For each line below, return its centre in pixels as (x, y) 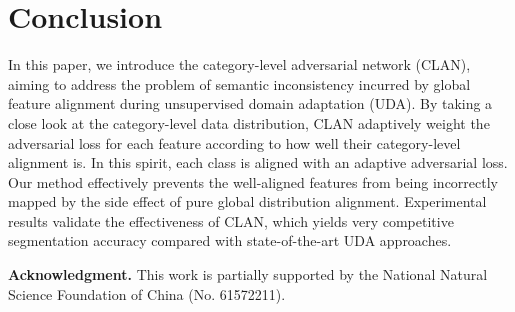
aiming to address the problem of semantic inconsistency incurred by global (239, 83)
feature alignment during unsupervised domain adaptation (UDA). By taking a (250, 103)
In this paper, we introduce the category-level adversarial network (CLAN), (239, 64)
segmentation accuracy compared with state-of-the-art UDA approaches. (230, 240)
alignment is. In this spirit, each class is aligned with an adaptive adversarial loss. (258, 162)
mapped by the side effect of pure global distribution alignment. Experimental (247, 201)
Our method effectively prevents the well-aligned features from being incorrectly (253, 181)
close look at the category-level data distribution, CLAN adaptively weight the (249, 122)
